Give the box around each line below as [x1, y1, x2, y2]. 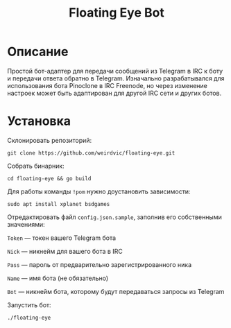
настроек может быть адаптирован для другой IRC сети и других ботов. [7, 89, 222, 97]
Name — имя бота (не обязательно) [7, 274, 109, 282]
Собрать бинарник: [7, 162, 65, 170]
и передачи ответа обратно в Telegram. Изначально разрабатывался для [7, 74, 225, 83]
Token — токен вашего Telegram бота [7, 234, 117, 242]
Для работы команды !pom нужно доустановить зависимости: [7, 187, 191, 196]
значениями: [7, 220, 45, 228]
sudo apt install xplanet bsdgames [7, 200, 110, 207]
